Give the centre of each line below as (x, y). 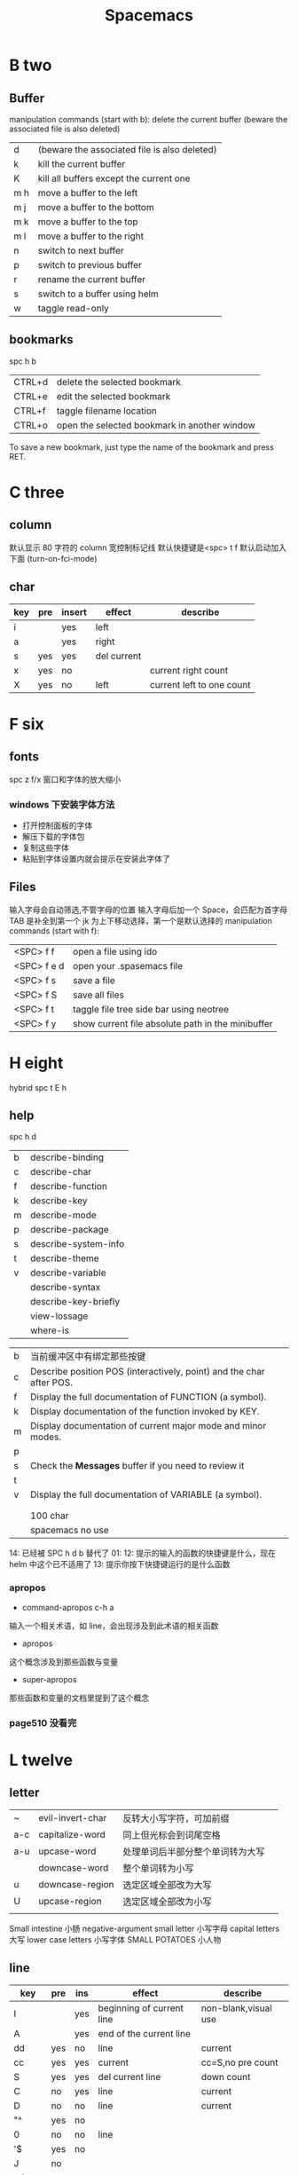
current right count (189, 670)
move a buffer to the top (88, 221)
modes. (46, 1437)
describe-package (70, 1230)
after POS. (52, 1383)
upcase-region (70, 1901)
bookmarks (41, 339)
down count (226, 2076)
